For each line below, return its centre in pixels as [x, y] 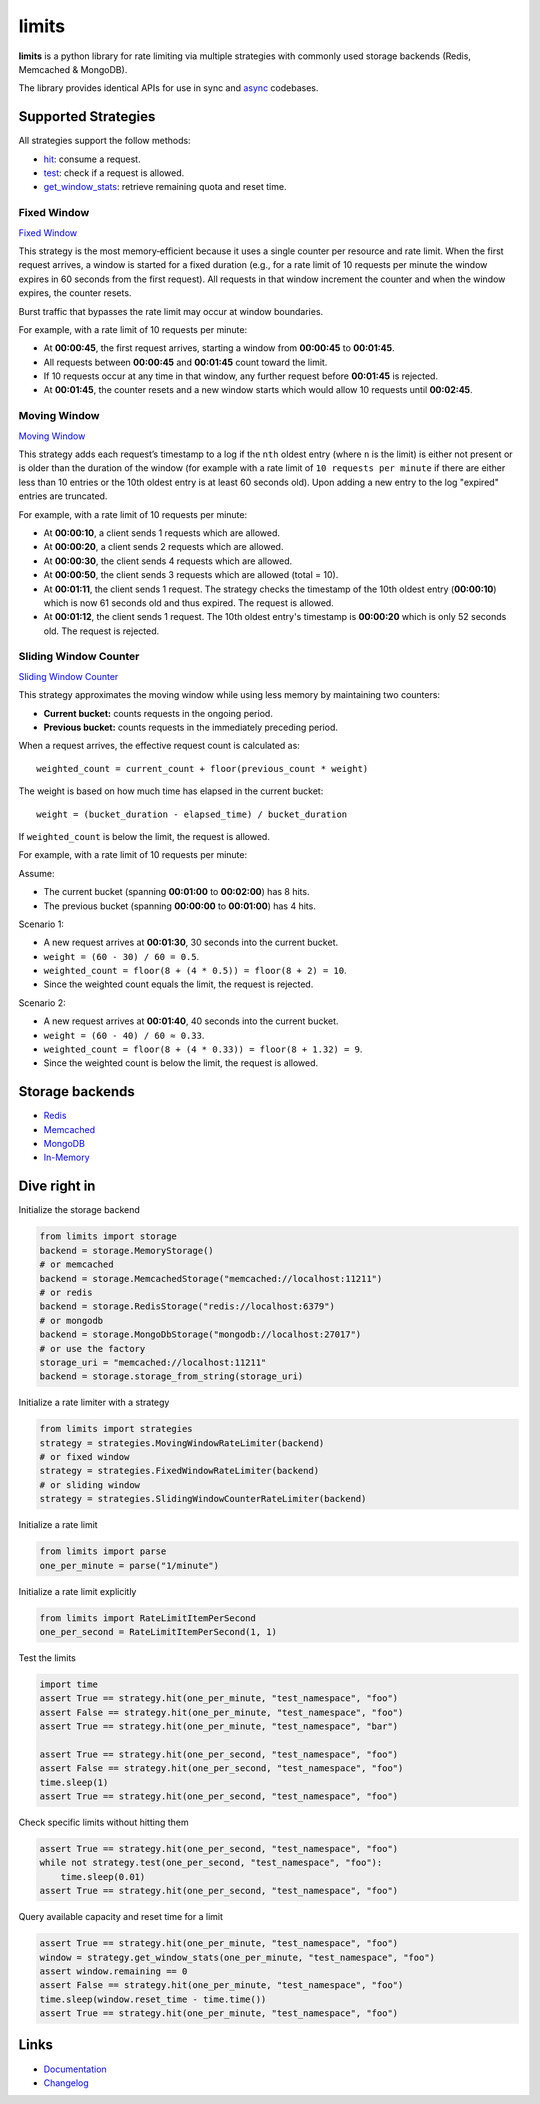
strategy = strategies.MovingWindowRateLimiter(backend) [182, 1443]
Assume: [36, 873]
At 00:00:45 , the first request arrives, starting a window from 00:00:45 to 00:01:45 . [219, 348]
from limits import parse [103, 1551]
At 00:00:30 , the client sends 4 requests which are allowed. [168, 561]
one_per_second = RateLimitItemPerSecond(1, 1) [158, 1631]
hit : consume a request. [92, 159]
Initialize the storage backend [79, 1210]
